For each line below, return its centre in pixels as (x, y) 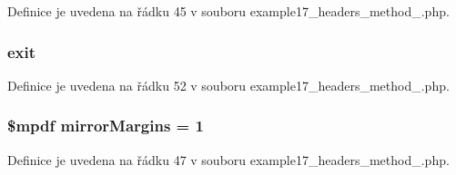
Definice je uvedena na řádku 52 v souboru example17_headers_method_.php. (228, 85)
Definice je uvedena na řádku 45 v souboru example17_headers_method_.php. (228, 11)
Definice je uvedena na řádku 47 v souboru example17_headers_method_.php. (228, 159)
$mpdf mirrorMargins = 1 (106, 126)
